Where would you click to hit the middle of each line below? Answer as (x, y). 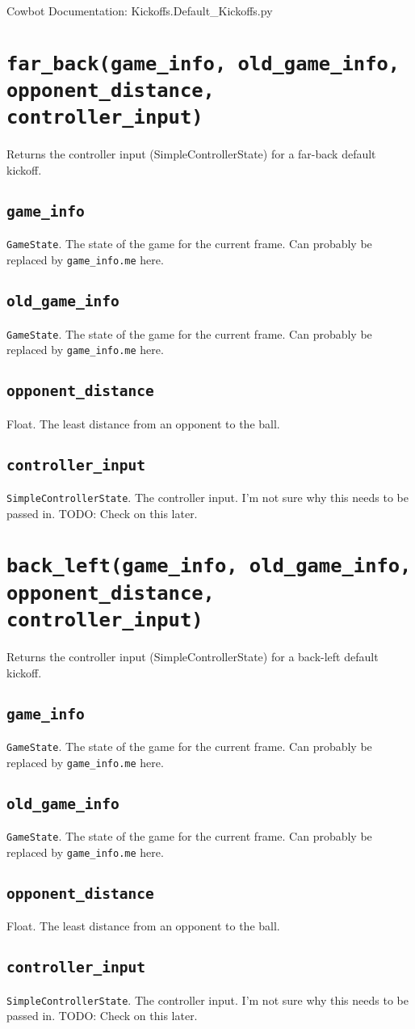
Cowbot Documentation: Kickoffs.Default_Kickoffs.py (140, 11)
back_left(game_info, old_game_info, (209, 566)
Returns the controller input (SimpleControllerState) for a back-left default (193, 657)
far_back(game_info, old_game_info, (203, 63)
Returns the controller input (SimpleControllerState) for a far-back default (191, 154)
